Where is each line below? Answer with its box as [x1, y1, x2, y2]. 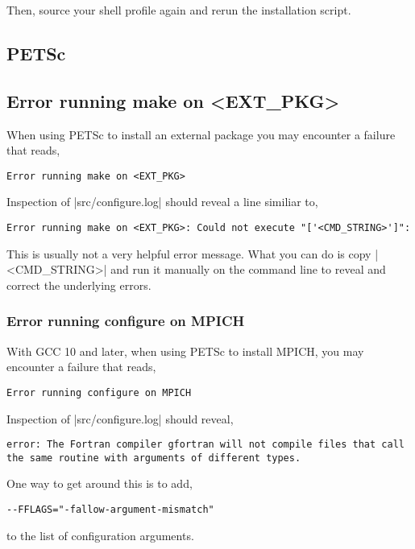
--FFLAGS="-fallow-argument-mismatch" [6, 504, 214, 516]
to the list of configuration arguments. [6, 526, 194, 543]
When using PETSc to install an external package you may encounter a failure [6, 126, 396, 142]
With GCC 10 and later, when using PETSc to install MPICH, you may [6, 342, 364, 359]
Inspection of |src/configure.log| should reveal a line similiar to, [6, 193, 318, 210]
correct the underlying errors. [6, 276, 151, 293]
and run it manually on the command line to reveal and [110, 261, 386, 278]
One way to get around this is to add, [6, 475, 193, 492]
